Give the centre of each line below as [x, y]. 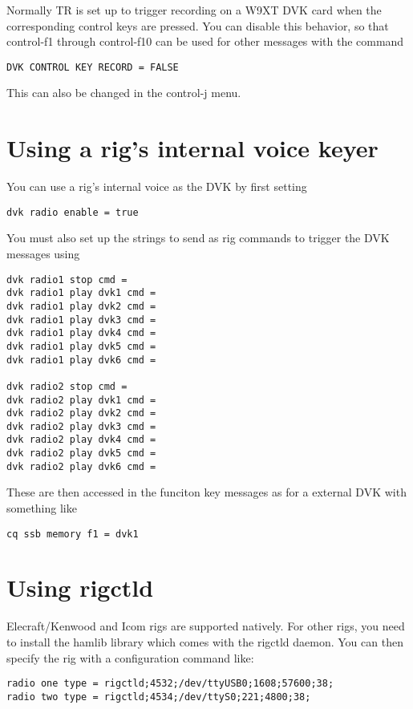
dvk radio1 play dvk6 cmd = [81, 360]
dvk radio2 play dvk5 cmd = [81, 454]
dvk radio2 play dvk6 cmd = [81, 466]
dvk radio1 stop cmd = [67, 280]
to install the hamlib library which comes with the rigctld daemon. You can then [205, 642]
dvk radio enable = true [73, 212]
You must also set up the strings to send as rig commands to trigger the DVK [198, 238]
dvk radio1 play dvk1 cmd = [81, 293]
